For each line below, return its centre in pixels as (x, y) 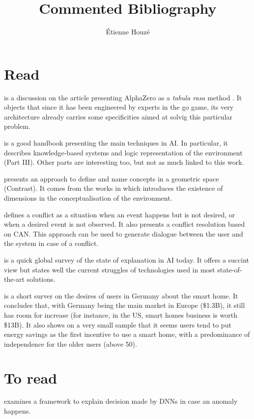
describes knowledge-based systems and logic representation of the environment (123, 152)
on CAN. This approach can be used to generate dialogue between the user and (124, 233)
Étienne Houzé (128, 32)
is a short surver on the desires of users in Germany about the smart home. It (121, 295)
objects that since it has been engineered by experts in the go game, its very (119, 107)
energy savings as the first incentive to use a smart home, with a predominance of (127, 334)
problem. (17, 126)
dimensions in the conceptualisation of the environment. (88, 198)
